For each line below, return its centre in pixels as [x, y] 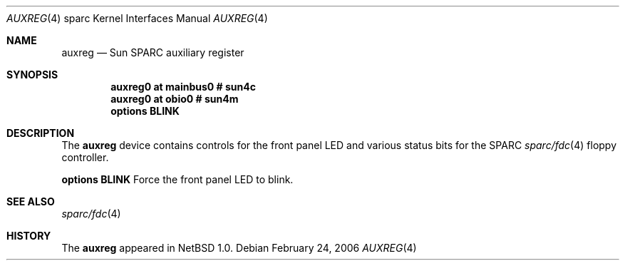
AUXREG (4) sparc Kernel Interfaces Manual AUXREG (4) [137, 18]
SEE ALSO [31, 201]
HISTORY [29, 236]
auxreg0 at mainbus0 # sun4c [183, 87]
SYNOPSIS [32, 75]
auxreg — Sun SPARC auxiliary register [153, 52]
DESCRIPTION [41, 133]
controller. [85, 157]
